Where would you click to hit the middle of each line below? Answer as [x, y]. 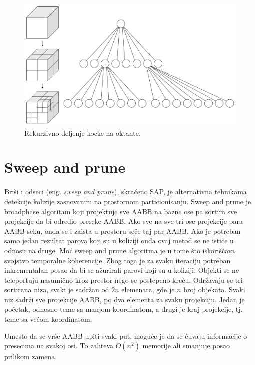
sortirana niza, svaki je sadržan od [57, 290]
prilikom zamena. [31, 357]
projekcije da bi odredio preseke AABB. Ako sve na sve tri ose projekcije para [123, 221]
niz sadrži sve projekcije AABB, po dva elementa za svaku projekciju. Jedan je [124, 299]
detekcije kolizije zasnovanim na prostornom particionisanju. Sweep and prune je [128, 201]
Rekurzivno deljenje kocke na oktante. [82, 133]
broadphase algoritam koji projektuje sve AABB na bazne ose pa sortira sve [121, 211]
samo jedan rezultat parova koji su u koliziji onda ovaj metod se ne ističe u [119, 240]
